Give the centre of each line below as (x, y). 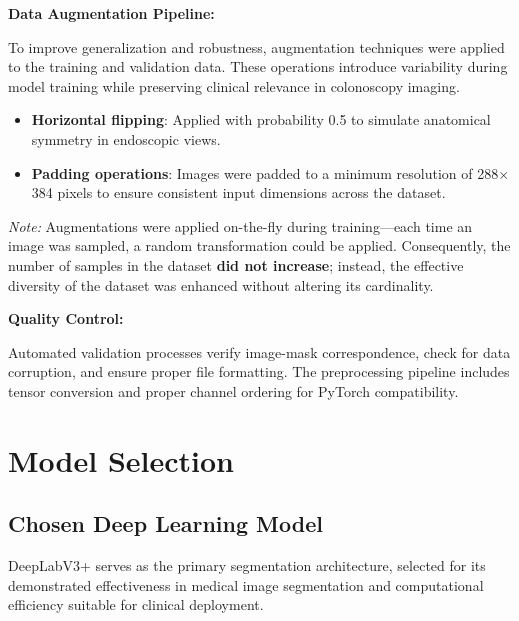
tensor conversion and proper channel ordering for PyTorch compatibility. (233, 390)
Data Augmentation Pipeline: (111, 13)
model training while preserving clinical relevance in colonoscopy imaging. (234, 85)
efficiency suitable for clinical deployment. (136, 604)
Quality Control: (66, 318)
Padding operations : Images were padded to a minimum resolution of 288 (265, 172)
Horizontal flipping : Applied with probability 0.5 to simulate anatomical (261, 119)
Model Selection (121, 459)
